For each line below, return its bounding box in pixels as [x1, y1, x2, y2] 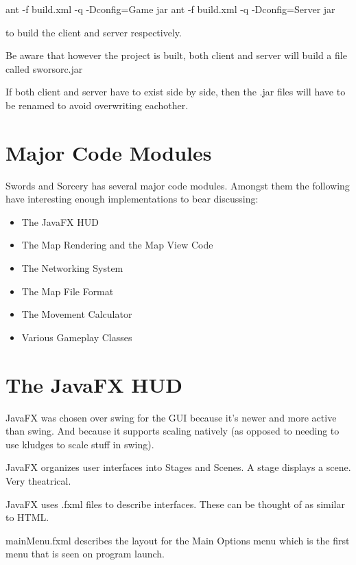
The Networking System [21, 261, 123, 275]
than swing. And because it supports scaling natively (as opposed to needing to [5, 424, 340, 438]
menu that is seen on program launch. [5, 546, 165, 561]
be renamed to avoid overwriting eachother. [5, 97, 189, 112]
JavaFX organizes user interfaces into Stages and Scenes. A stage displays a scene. [5, 460, 351, 474]
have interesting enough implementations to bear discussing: [5, 192, 259, 206]
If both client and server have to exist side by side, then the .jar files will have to [5, 84, 346, 99]
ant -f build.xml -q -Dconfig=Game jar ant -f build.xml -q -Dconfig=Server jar [5, 2, 335, 16]
